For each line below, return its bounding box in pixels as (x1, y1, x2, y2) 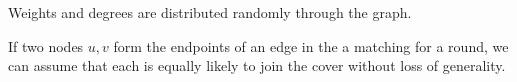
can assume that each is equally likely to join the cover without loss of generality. (8, 55, 506, 76)
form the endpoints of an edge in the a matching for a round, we (113, 35, 509, 56)
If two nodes (8, 35, 84, 56)
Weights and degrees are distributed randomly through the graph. (8, 2, 412, 22)
